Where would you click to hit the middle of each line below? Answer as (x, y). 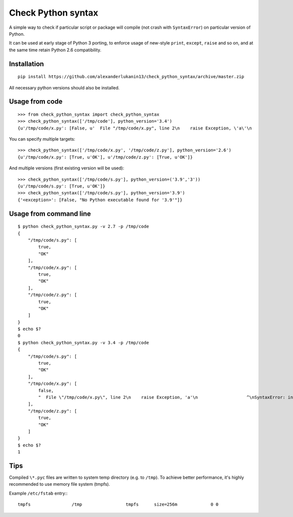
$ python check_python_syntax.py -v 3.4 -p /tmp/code (83, 342)
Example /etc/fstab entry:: (38, 493)
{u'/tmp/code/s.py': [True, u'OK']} (62, 186)
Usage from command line (50, 214)
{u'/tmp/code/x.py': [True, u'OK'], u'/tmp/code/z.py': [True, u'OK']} (105, 157)
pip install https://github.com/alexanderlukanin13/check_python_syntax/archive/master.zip (131, 77)
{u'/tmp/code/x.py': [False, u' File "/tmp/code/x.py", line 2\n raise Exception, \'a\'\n (135, 128)
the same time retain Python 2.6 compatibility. (55, 50)
